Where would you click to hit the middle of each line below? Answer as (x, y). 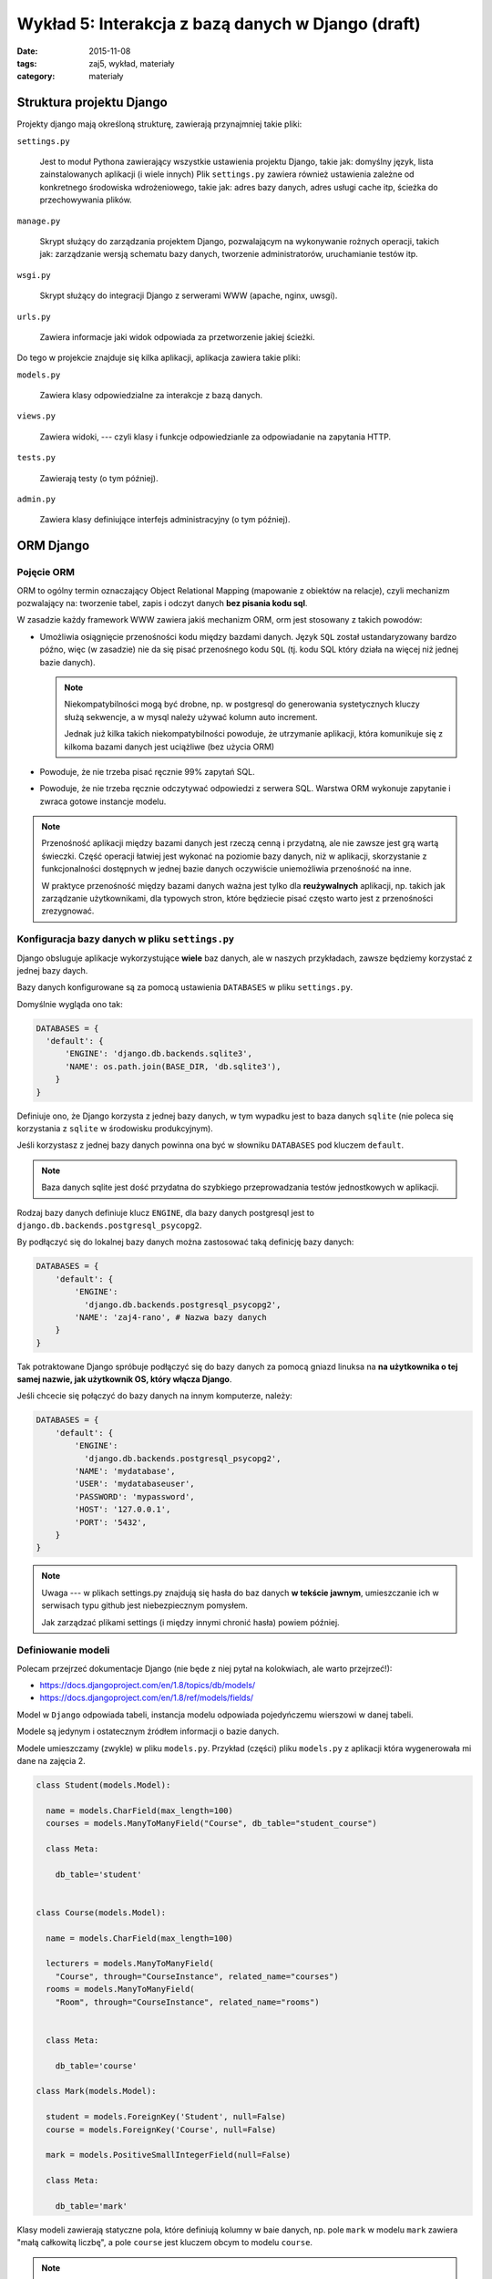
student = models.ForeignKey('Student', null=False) (166, 2117)
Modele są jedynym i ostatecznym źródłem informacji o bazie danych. (148, 1731)
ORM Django (53, 546)
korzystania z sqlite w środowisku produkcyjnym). (115, 1129)
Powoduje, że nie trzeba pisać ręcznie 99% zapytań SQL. (147, 771)
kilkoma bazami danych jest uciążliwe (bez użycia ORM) (169, 747)
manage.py (39, 221)
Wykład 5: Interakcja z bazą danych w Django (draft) (219, 24)
